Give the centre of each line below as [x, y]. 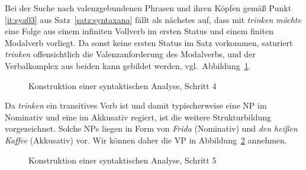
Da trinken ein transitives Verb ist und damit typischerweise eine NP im [136, 105]
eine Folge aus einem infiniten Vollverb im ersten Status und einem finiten [139, 31]
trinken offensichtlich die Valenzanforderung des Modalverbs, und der [130, 54]
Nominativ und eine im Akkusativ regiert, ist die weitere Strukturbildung [138, 117]
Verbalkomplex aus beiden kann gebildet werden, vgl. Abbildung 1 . [128, 65]
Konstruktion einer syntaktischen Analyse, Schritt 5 [123, 160]
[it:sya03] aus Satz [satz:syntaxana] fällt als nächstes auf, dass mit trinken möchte [153, 19]
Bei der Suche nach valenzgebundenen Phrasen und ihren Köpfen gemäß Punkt [148, 8]
